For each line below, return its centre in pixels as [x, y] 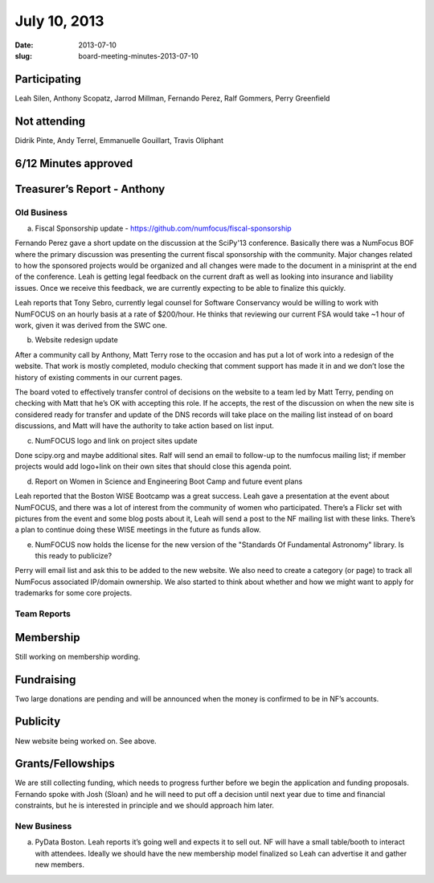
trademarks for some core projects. [74, 593]
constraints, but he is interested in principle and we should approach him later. [145, 805]
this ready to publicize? [74, 556]
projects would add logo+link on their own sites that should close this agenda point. [154, 467]
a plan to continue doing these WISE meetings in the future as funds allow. [138, 529]
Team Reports [43, 614]
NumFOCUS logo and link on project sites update [116, 440]
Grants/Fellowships [65, 764]
